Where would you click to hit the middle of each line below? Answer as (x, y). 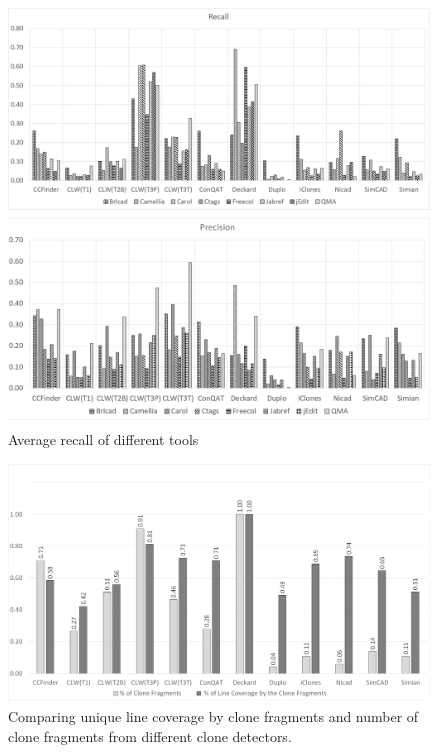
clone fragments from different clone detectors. (150, 735)
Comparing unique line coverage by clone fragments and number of (213, 716)
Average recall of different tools (103, 438)
